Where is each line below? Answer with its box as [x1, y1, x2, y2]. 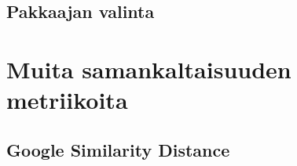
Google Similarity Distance [6, 137, 230, 161]
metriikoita [6, 84, 128, 116]
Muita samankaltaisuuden [6, 52, 291, 85]
